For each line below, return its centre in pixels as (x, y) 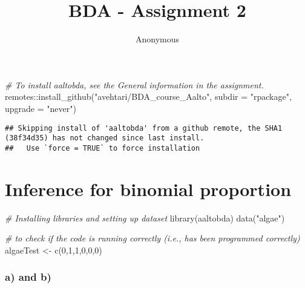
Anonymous (157, 39)
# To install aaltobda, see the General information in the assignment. (134, 84)
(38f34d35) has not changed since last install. (105, 138)
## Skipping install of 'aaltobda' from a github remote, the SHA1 (144, 128)
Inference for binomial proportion (148, 188)
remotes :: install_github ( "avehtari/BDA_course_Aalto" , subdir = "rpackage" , (148, 97)
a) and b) (28, 277)
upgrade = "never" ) (41, 108)
